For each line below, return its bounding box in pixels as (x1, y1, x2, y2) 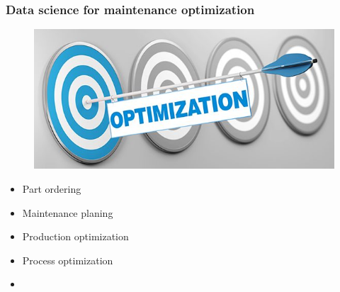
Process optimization (22, 252, 113, 267)
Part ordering (22, 181, 81, 196)
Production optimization (22, 229, 129, 244)
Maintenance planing (22, 205, 113, 220)
